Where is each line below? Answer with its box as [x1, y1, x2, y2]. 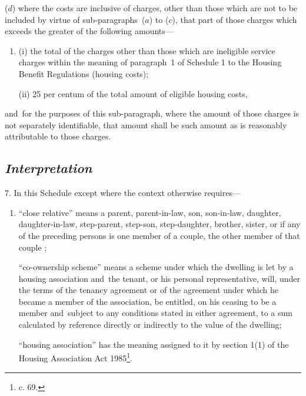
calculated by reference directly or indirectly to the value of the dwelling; [18, 318, 282, 331]
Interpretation [5, 159, 92, 177]
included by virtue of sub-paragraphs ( [5, 13, 145, 25]
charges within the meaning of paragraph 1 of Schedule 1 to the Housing [18, 56, 282, 68]
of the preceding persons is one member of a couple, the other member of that [18, 229, 300, 241]
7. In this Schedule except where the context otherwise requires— [5, 187, 241, 199]
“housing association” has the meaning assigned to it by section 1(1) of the [18, 338, 289, 350]
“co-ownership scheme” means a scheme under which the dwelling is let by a [18, 261, 294, 273]
